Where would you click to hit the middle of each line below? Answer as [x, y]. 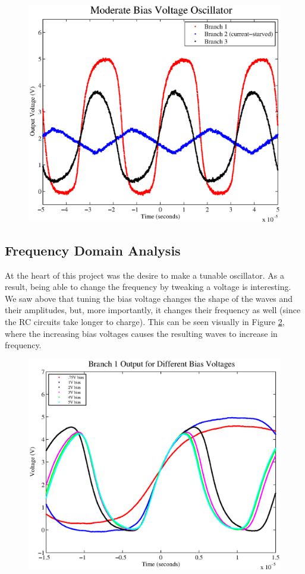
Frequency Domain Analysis [93, 250]
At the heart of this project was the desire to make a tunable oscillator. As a [144, 275]
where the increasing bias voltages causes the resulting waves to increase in [141, 333]
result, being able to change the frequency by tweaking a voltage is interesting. [148, 287]
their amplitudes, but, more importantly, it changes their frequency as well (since [153, 310]
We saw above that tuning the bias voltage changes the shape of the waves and [149, 298]
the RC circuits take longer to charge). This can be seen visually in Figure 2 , [145, 321]
